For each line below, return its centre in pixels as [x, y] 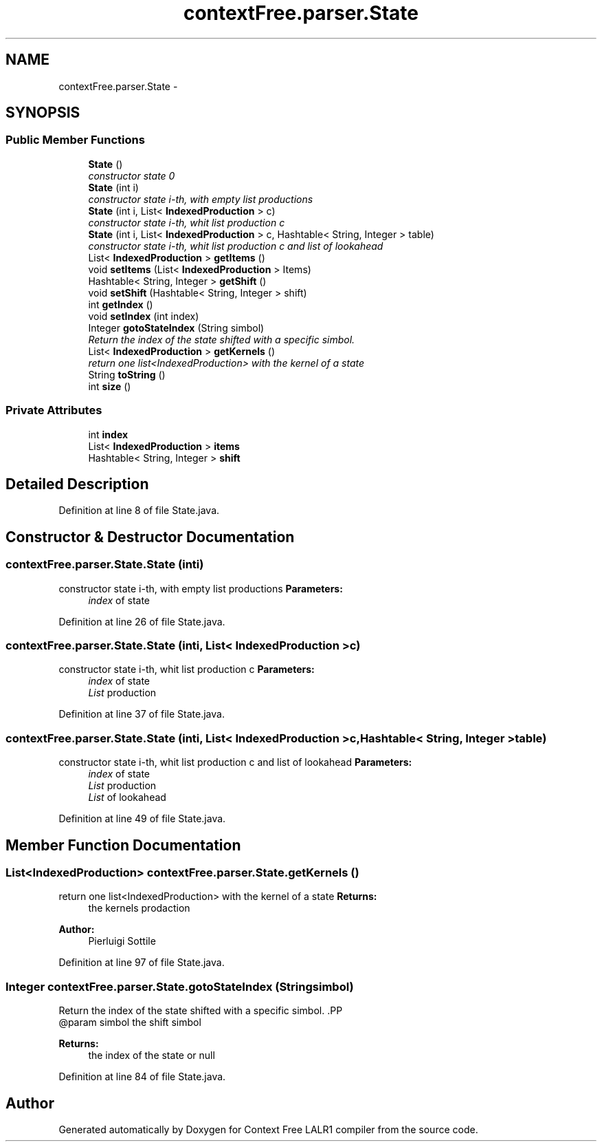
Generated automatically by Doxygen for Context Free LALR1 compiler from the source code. [268, 1129]
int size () [110, 386]
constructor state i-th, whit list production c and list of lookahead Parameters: [235, 762]
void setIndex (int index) [144, 316]
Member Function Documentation [123, 845]
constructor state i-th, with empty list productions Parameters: [201, 588]
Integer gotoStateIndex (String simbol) [176, 328]
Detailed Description [77, 484]
